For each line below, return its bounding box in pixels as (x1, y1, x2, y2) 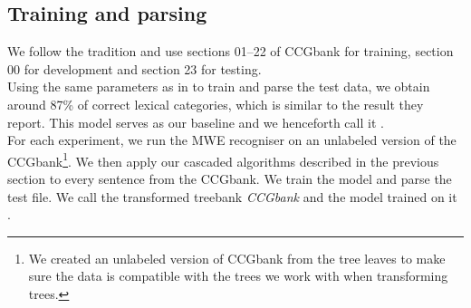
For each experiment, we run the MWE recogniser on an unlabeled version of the (7, 130, 457, 149)
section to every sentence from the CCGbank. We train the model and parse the (7, 169, 452, 188)
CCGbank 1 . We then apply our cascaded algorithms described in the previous (7, 149, 439, 170)
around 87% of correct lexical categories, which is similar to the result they (7, 94, 424, 113)
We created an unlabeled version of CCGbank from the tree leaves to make (28, 248, 446, 267)
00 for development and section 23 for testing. (7, 59, 262, 78)
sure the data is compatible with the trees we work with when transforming (28, 266, 448, 285)
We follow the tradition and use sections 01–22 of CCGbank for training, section (7, 42, 454, 61)
